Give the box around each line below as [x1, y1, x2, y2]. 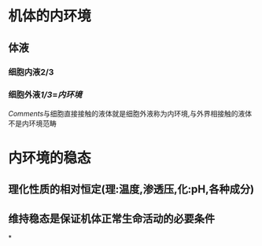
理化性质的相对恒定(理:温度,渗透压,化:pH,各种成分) [8, 182, 254, 196]
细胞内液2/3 [8, 66, 54, 77]
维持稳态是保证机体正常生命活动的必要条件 [8, 211, 215, 225]
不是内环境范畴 [8, 119, 57, 128]
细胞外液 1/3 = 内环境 [8, 90, 83, 101]
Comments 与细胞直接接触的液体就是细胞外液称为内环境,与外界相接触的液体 [8, 108, 253, 118]
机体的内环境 [8, 7, 92, 25]
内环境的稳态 [8, 149, 92, 167]
